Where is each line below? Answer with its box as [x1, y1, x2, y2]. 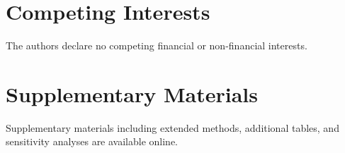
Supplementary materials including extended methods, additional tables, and [6, 120, 339, 135]
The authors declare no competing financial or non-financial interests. [6, 38, 307, 53]
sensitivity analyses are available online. [6, 134, 179, 149]
